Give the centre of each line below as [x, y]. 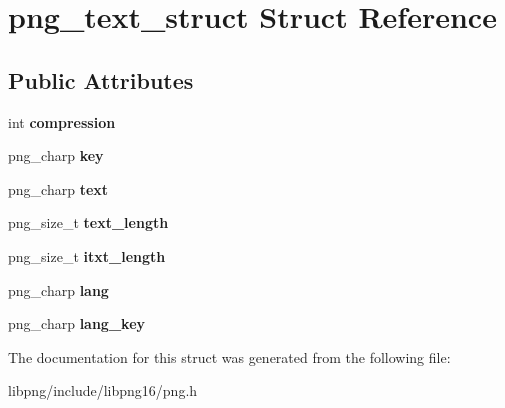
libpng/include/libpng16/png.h [103, 390]
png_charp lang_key [77, 323]
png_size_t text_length [88, 222]
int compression [62, 121]
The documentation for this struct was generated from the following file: [229, 356]
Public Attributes [101, 79]
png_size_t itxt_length [87, 255]
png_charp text [58, 188]
